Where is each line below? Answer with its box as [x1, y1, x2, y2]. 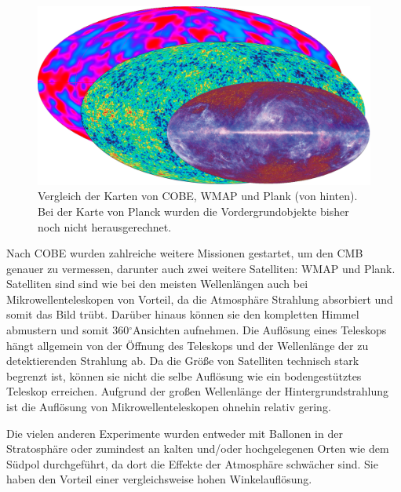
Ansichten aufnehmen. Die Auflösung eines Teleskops [132, 322, 387, 338]
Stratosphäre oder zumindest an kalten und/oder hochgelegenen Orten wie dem [6, 440, 389, 457]
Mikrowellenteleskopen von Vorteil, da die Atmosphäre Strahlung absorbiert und [6, 290, 393, 307]
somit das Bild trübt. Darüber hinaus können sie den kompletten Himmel [6, 306, 359, 323]
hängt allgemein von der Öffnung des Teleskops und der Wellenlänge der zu [6, 337, 369, 353]
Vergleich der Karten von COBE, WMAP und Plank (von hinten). [38, 188, 358, 204]
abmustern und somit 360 [6, 322, 129, 338]
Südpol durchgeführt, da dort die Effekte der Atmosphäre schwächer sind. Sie [6, 455, 378, 472]
